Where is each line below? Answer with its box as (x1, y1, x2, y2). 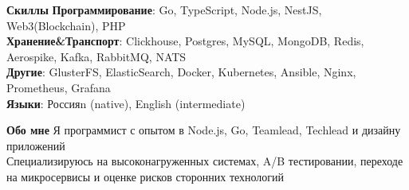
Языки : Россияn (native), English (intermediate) (6, 95, 246, 111)
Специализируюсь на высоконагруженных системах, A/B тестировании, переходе (6, 153, 403, 169)
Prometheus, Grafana (6, 79, 111, 95)
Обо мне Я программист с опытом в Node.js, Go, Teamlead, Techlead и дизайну (6, 122, 401, 138)
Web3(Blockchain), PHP (6, 17, 126, 33)
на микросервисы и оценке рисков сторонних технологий (6, 168, 285, 184)
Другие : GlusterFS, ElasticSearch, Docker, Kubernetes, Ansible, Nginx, (6, 64, 356, 80)
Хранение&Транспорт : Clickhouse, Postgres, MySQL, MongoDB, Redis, (6, 33, 364, 49)
